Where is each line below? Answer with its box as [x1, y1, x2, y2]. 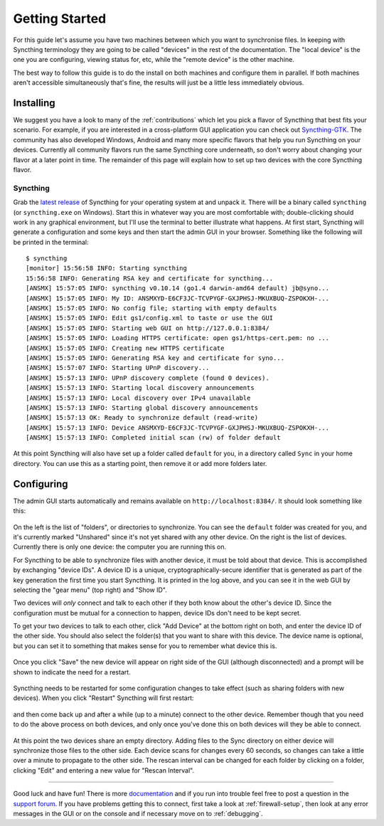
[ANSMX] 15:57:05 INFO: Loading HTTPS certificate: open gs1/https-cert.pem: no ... [26, 334, 330, 342]
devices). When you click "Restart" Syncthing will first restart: [13, 694, 194, 702]
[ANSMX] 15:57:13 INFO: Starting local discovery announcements [26, 384, 255, 392]
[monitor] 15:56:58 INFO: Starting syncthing [26, 264, 188, 272]
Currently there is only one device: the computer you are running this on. [13, 543, 227, 551]
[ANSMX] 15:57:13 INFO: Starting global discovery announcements [26, 403, 259, 412]
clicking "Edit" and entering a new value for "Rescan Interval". [13, 766, 195, 775]
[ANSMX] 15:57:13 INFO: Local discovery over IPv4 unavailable [26, 393, 251, 402]
